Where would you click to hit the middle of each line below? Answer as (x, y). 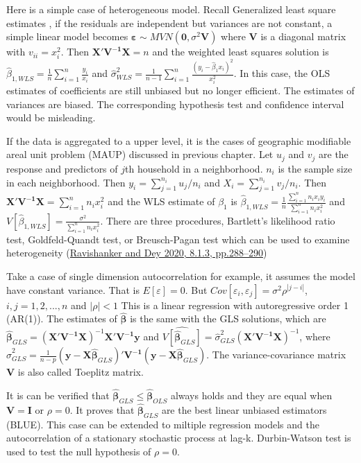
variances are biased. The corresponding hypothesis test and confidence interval (175, 104)
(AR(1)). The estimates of (62, 318)
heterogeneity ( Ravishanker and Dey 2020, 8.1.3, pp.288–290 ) (137, 253)
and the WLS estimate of (161, 201)
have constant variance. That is (73, 289)
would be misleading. (51, 117)
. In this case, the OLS (282, 73)
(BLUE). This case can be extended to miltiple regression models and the (163, 424)
